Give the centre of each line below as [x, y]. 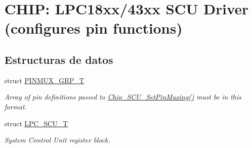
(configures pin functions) [94, 28]
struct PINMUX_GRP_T [44, 80]
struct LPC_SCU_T [36, 123]
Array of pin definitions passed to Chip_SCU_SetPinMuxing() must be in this [123, 97]
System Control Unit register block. [57, 140]
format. [16, 106]
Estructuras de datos [59, 59]
